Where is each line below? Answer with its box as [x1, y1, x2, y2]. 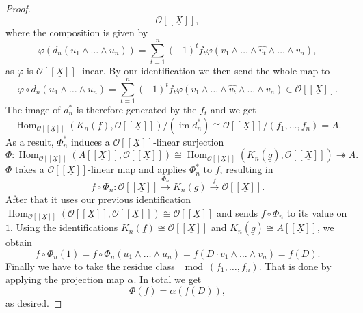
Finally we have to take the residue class [5, 258, 175, 273]
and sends [216, 205, 258, 219]
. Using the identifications [10, 220, 118, 234]
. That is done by [258, 258, 332, 273]
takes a [15, 162, 44, 176]
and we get [210, 103, 256, 117]
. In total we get [133, 272, 202, 286]
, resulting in [219, 162, 273, 176]
